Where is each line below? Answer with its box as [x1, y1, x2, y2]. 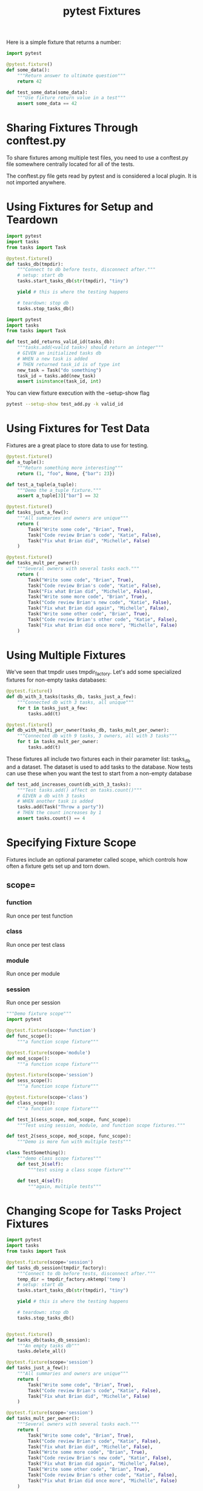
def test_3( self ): [17, 1161, 64, 1167]
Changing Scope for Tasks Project [6, 1204, 182, 1217]
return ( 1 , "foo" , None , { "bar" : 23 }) [17, 470, 115, 477]
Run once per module [6, 970, 61, 977]
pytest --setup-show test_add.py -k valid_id [6, 401, 123, 407]
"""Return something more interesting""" [17, 465, 123, 471]
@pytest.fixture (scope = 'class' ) [6, 1095, 88, 1101]
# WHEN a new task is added [17, 356, 88, 362]
